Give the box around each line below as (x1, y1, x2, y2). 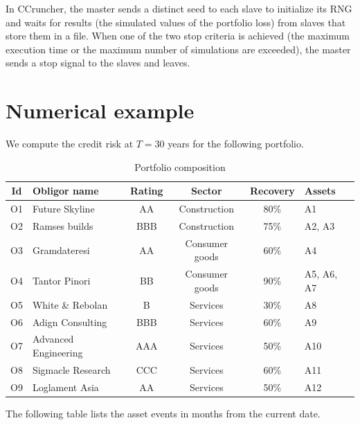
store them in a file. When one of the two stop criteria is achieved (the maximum (6, 28, 350, 43)
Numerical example (6, 96, 195, 125)
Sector (191, 183, 222, 198)
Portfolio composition (134, 159, 226, 174)
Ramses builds (32, 218, 93, 233)
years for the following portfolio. (168, 136, 304, 151)
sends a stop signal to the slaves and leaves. (6, 55, 190, 70)
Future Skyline (32, 201, 95, 216)
